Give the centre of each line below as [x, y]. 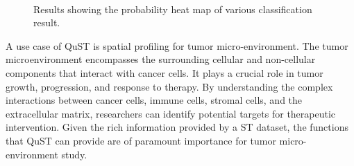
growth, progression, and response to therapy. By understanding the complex [169, 86]
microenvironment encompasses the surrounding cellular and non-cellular [161, 59]
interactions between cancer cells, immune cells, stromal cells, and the [154, 100]
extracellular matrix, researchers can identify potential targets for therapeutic [171, 113]
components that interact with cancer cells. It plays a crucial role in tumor [165, 72]
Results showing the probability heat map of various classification [173, 9]
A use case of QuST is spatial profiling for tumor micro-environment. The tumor [177, 45]
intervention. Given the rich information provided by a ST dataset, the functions [177, 127]
